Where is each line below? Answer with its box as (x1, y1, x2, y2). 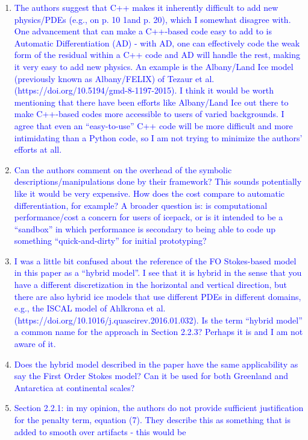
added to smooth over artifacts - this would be (14, 425, 186, 438)
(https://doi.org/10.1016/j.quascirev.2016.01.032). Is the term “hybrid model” (14, 313, 303, 326)
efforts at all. (14, 143, 62, 156)
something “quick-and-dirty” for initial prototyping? (14, 234, 207, 247)
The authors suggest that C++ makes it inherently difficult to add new (14, 1, 278, 13)
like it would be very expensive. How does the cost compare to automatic (14, 187, 285, 199)
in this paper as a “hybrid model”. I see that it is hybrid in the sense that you (14, 266, 302, 279)
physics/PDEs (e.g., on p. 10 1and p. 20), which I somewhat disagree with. (14, 13, 291, 25)
